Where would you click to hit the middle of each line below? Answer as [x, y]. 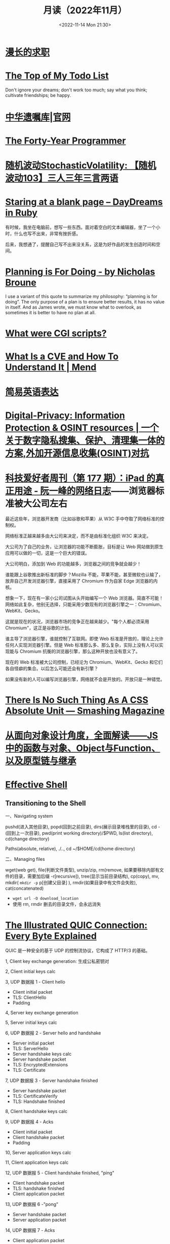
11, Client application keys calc [37, 1162]
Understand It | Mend [51, 367]
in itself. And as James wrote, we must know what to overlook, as [73, 307]
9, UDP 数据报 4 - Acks [29, 1122]
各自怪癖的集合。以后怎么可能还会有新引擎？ [52, 668]
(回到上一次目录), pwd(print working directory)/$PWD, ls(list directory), [79, 833]
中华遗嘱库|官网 [38, 117]
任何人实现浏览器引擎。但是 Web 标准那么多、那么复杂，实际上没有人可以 [82, 645]
